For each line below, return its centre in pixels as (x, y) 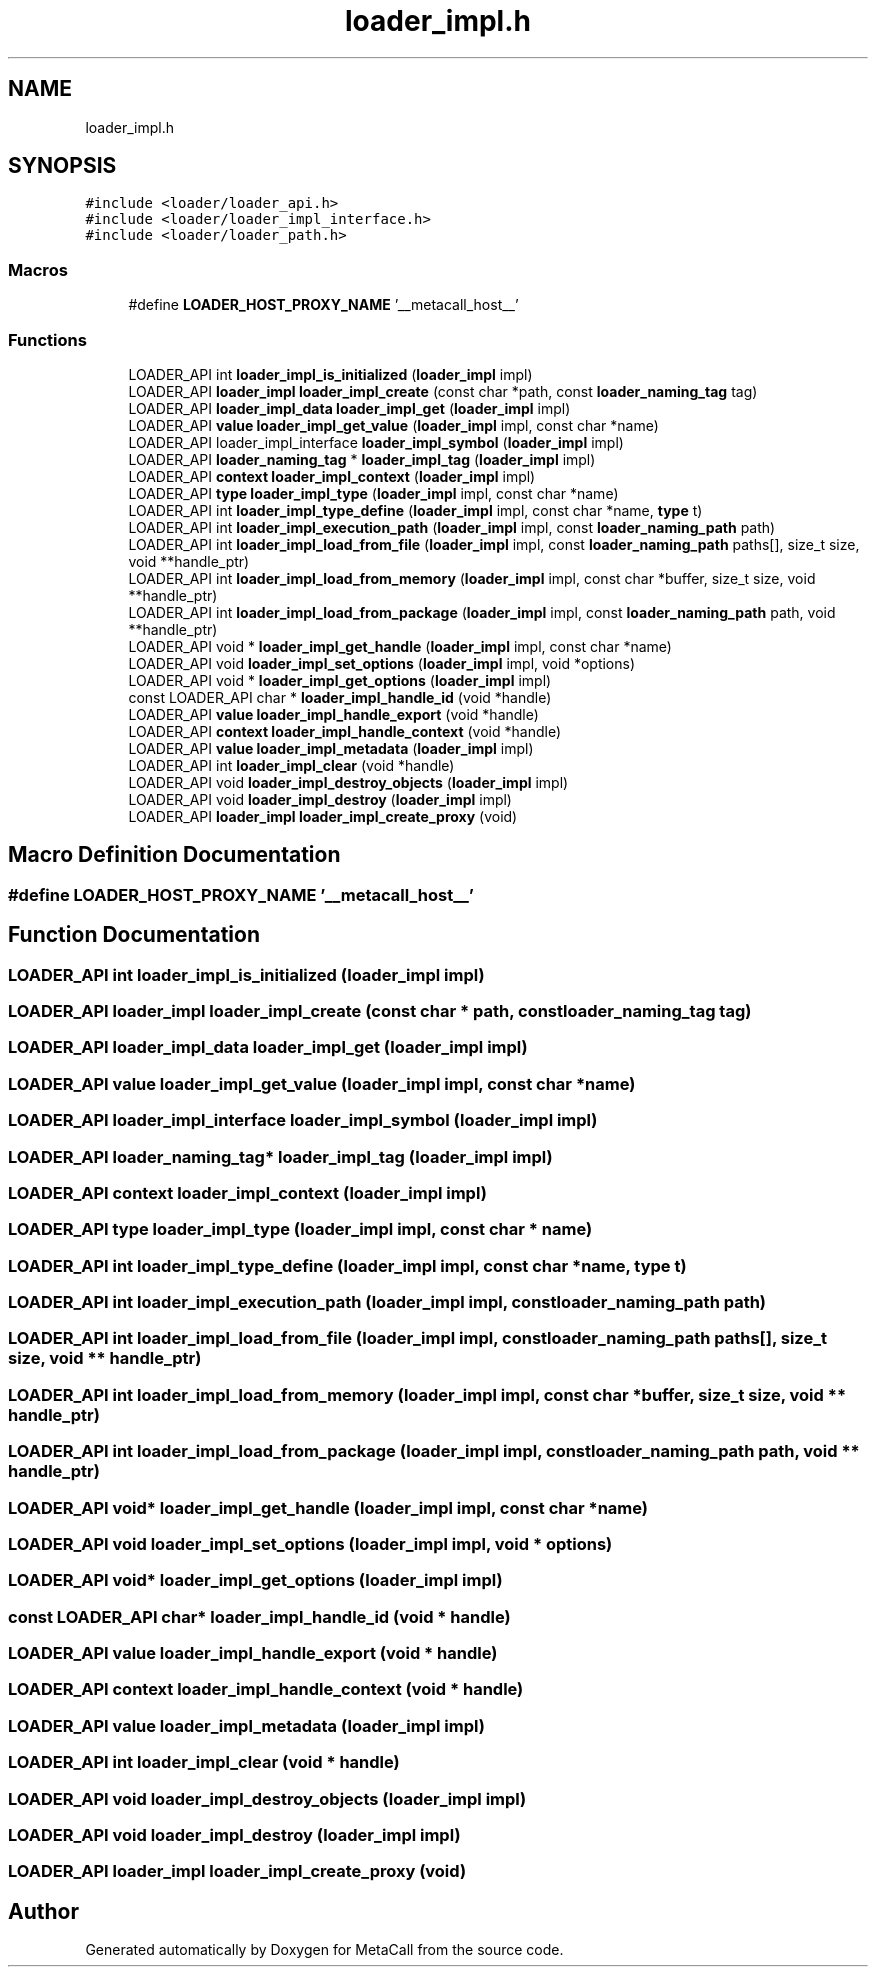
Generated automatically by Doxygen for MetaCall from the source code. (324, 1950)
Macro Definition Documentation (174, 855)
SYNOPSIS (62, 166)
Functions (47, 339)
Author (43, 1911)
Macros (38, 269)
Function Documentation (134, 935)
